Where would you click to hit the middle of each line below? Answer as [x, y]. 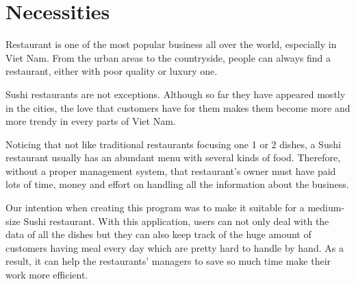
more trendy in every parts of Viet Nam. [91, 121]
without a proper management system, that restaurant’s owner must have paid [171, 170]
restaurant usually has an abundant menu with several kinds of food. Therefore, [173, 157]
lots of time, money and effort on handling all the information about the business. [177, 184]
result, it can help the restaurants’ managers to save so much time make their [168, 261]
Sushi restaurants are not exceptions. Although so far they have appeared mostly [176, 94]
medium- [326, 208]
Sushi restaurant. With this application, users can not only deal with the [176, 221]
